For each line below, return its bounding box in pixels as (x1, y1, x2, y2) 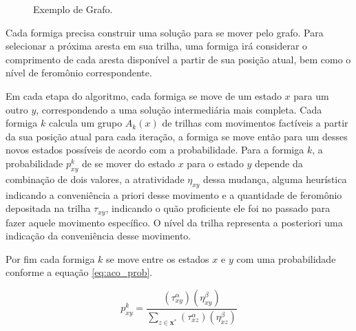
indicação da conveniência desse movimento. (6, 228, 191, 243)
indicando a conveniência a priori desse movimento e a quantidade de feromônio (6, 187, 342, 202)
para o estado (187, 156, 244, 170)
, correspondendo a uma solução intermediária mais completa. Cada (36, 102, 322, 116)
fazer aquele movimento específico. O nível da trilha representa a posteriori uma (6, 215, 343, 229)
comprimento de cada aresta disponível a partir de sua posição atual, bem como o (6, 52, 351, 66)
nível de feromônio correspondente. (6, 65, 152, 80)
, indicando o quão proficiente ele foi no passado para (105, 201, 331, 215)
